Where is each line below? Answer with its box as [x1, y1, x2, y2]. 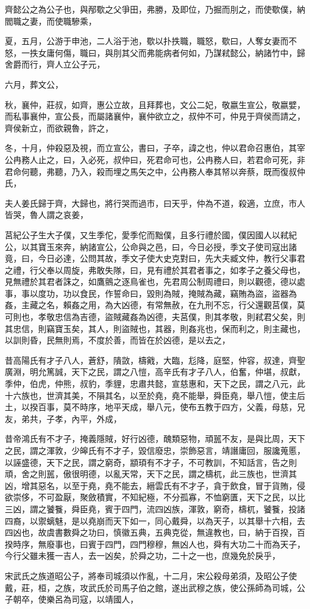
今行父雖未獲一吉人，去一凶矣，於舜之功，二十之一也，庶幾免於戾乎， [5, 549, 280, 562]
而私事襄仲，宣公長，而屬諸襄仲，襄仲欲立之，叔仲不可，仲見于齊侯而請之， [5, 110, 305, 122]
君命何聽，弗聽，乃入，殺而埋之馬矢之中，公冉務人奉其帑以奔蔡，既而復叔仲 [5, 165, 305, 177]
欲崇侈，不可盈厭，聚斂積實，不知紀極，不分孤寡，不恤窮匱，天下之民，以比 [5, 491, 305, 503]
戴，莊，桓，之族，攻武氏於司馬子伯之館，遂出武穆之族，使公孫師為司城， [5, 581, 297, 593]
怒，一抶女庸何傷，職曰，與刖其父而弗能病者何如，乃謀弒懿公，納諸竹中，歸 [5, 46, 305, 59]
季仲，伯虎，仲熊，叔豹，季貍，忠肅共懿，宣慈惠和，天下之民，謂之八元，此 [5, 377, 305, 390]
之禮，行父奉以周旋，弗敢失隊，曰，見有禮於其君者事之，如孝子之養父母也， [5, 263, 305, 276]
